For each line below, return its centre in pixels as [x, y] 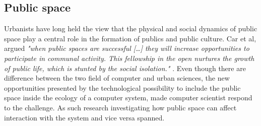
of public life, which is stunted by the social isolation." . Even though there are [125, 68]
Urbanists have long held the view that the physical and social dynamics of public [131, 28]
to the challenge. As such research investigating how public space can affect [120, 107]
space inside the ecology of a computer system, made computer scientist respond [128, 98]
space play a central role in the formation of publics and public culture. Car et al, [130, 38]
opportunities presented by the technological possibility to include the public [122, 87]
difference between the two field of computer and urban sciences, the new [117, 78]
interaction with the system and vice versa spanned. [84, 117]
